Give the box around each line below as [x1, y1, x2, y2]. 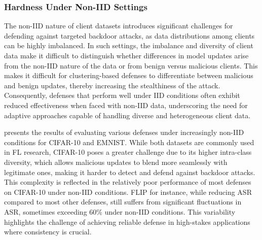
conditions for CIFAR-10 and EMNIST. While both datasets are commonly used [4, 136, 254, 147]
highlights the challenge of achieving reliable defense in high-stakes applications [4, 216, 250, 227]
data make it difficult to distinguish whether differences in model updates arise [4, 50, 249, 60]
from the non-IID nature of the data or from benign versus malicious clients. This [4, 60, 258, 71]
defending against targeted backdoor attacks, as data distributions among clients [4, 30, 255, 41]
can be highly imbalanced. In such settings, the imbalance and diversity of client [4, 40, 253, 51]
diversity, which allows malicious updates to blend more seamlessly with [4, 156, 228, 167]
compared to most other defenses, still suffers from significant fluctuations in [4, 196, 242, 207]
